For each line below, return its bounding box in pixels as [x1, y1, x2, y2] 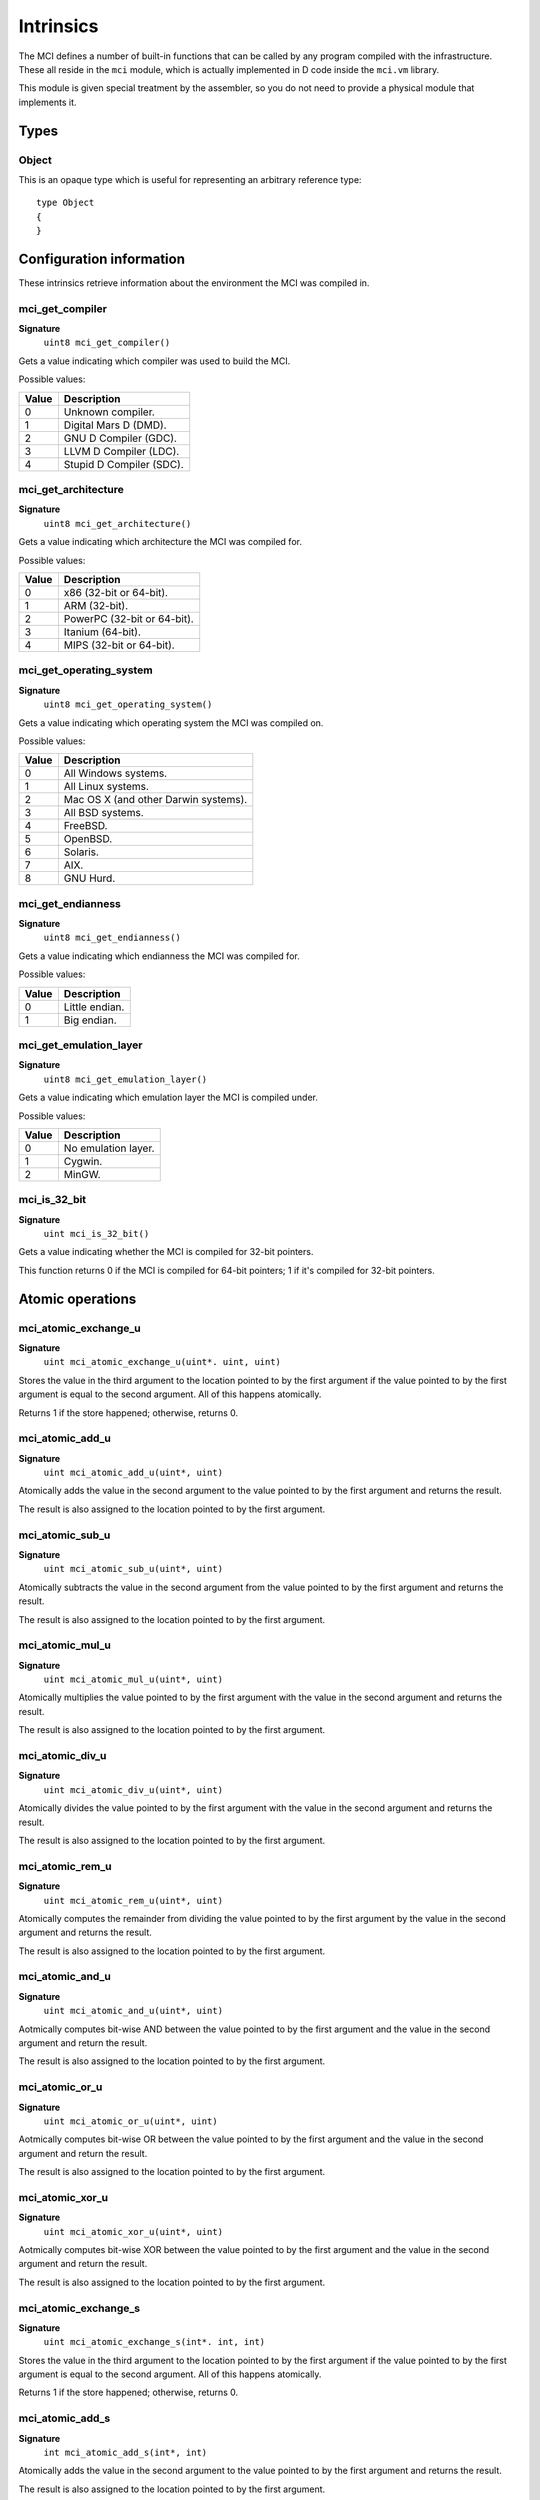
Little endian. [63, 1000, 125, 1014]
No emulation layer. [63, 1141, 155, 1155]
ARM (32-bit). [63, 598, 129, 612]
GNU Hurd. [63, 871, 116, 885]
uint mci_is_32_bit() [43, 1228, 150, 1240]
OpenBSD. [63, 832, 113, 846]
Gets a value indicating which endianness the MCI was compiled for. [18, 950, 300, 962]
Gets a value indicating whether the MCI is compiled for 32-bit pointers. [18, 1246, 314, 1258]
